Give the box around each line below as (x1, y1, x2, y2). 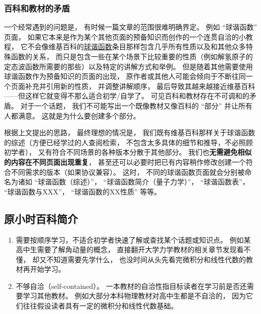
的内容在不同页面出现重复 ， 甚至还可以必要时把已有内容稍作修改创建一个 (4, 156, 246, 167)
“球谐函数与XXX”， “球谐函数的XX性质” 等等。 (4, 186, 161, 196)
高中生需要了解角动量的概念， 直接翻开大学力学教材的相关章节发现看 (16, 244, 244, 255)
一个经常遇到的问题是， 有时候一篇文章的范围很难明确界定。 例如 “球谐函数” (4, 22, 257, 32)
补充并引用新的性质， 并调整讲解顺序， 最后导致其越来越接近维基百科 (25, 80, 255, 91)
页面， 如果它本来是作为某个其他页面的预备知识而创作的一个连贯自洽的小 (4, 31, 246, 42)
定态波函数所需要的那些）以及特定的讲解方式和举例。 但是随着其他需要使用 (4, 61, 253, 71)
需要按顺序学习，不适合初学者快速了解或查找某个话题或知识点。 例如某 (16, 234, 251, 245)
